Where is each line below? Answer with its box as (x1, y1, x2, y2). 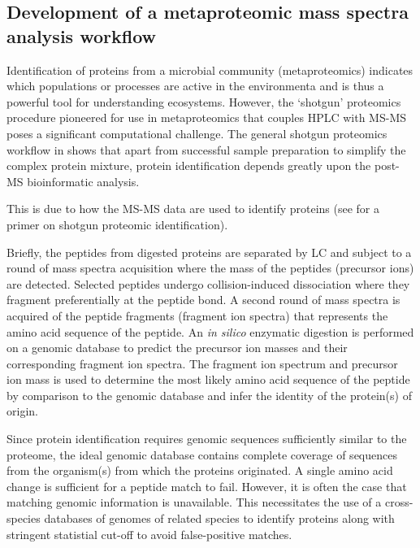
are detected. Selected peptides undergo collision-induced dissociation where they (6, 275, 410, 292)
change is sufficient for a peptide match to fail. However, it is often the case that (6, 477, 407, 494)
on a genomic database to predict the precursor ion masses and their (6, 339, 348, 356)
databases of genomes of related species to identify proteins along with (44, 510, 395, 527)
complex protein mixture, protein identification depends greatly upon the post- (6, 157, 400, 174)
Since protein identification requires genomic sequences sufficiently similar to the (6, 430, 407, 447)
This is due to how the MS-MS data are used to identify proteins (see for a (6, 200, 379, 217)
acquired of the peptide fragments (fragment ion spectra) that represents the (6, 307, 388, 324)
